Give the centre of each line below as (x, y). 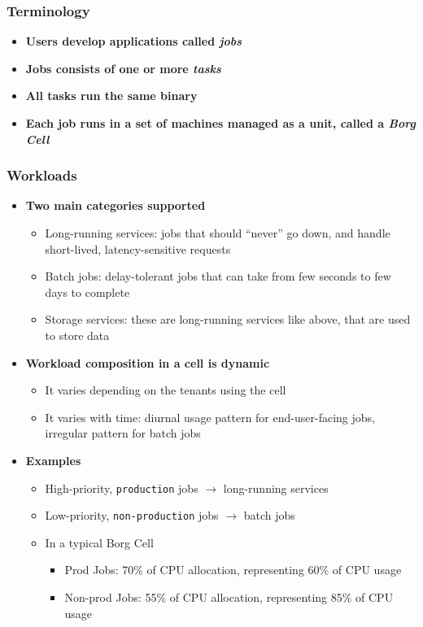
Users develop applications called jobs (134, 41)
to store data (77, 335)
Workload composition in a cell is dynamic (148, 362)
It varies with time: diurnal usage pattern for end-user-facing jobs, (210, 417)
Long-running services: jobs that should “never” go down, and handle (218, 233)
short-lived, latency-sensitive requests (138, 248)
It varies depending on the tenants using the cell (166, 390)
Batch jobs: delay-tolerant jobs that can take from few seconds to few (218, 276)
